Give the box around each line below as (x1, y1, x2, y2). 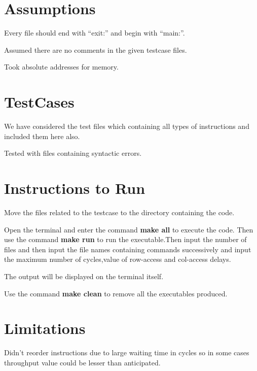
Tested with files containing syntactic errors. (4, 148, 142, 158)
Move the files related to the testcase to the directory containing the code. (4, 207, 235, 217)
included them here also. (4, 130, 80, 141)
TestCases (4, 91, 75, 112)
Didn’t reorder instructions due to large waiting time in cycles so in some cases (4, 347, 249, 358)
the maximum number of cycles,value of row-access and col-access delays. (4, 254, 231, 264)
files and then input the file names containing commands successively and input (4, 244, 251, 254)
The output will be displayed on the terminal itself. (4, 271, 164, 281)
